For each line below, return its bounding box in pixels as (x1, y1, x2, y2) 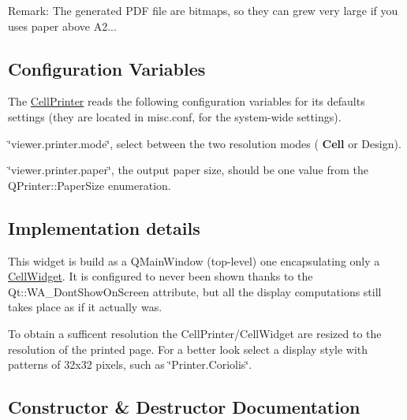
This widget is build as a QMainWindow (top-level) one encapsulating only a (8, 252, 380, 269)
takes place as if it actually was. (8, 299, 162, 315)
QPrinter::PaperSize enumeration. (8, 177, 171, 193)
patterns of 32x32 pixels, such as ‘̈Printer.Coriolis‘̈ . (8, 356, 252, 373)
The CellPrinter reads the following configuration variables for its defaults (8, 93, 365, 110)
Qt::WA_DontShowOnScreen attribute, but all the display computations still (8, 283, 382, 299)
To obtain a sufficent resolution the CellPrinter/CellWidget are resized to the (8, 325, 382, 341)
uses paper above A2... (8, 17, 117, 34)
